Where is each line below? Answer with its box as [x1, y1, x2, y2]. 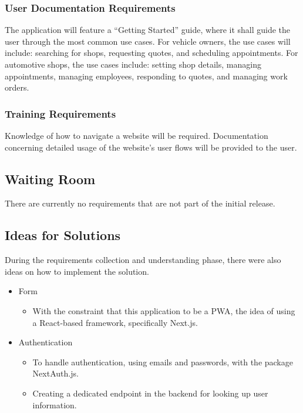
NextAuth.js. [32, 367, 79, 379]
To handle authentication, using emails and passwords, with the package [32, 355, 293, 368]
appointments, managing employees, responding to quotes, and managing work [5, 69, 288, 82]
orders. [5, 81, 29, 94]
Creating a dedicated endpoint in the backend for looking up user [32, 387, 268, 399]
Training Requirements [5, 106, 116, 121]
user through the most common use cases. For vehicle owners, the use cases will [5, 35, 291, 47]
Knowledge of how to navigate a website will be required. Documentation [5, 129, 268, 141]
